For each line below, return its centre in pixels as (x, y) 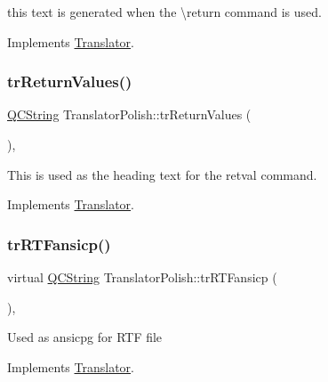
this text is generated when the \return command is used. (164, 12)
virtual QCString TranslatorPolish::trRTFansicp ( (142, 277)
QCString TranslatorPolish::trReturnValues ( (129, 114)
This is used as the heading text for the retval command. (162, 174)
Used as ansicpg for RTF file (85, 337)
